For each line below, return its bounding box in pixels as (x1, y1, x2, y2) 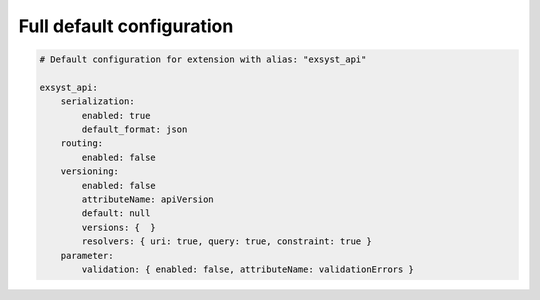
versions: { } (81, 221, 157, 233)
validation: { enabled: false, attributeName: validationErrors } (81, 264, 415, 275)
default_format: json (81, 124, 188, 135)
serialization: (60, 96, 135, 107)
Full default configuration (18, 15, 234, 37)
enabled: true (81, 110, 151, 121)
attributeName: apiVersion (81, 194, 214, 205)
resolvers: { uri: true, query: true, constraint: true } (81, 236, 372, 247)
